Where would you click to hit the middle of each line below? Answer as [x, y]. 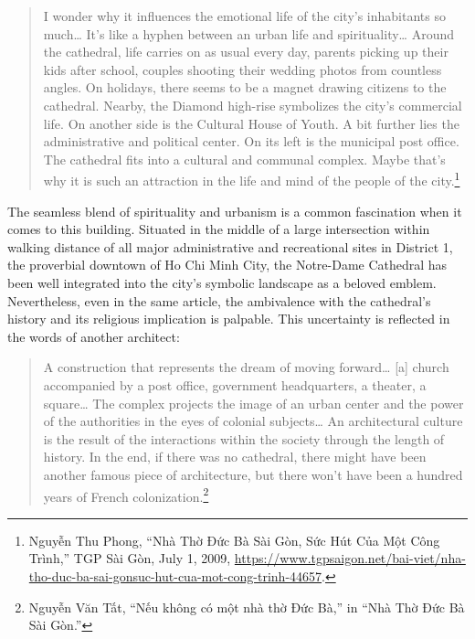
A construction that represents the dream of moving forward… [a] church [246, 367]
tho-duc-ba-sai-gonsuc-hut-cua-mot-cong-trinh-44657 [175, 575]
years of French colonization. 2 [126, 495]
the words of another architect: [94, 336]
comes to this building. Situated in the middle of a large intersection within [219, 229]
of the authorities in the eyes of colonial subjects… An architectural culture [253, 421]
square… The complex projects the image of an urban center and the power [253, 403]
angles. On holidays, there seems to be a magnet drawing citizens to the [245, 87]
